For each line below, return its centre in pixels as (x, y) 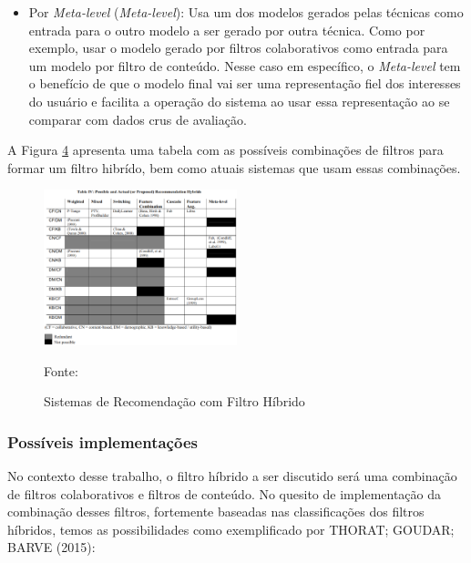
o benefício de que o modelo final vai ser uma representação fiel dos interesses (245, 83)
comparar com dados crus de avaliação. (138, 119)
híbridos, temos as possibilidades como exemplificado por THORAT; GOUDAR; (231, 529)
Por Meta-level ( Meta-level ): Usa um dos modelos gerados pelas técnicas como (246, 12)
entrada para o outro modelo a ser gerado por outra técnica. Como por (227, 30)
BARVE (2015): (51, 547)
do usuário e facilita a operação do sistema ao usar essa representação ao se (239, 101)
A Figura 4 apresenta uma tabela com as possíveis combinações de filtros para (225, 150)
